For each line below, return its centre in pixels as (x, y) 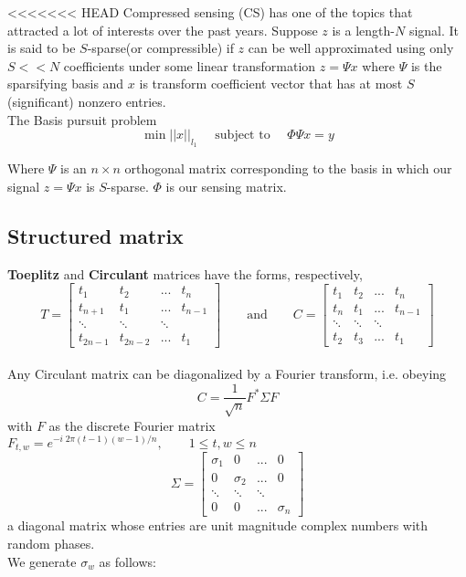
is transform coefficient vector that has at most (271, 84)
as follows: (127, 561)
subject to (243, 136)
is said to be (42, 48)
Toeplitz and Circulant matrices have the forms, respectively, (185, 273)
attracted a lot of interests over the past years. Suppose (163, 30)
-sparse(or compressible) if (160, 48)
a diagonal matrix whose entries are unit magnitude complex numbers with (218, 525)
